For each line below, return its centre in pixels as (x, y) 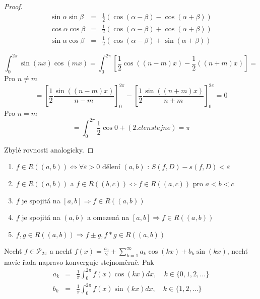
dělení (111, 167)
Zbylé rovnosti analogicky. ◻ (49, 149)
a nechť (61, 250)
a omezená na (108, 217)
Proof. (13, 6)
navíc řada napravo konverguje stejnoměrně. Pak (79, 261)
